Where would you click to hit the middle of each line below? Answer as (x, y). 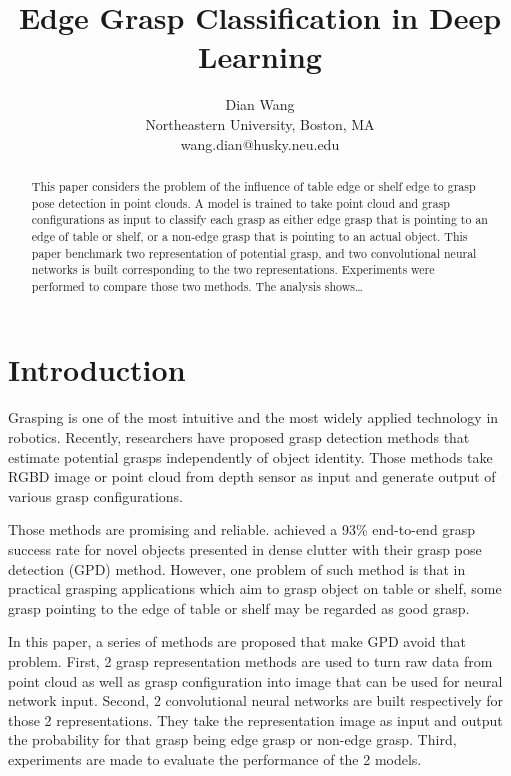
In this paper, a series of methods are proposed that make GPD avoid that (237, 641)
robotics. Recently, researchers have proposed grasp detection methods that (239, 437)
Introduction (97, 369)
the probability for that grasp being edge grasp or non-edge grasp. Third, (232, 739)
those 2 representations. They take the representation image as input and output (255, 719)
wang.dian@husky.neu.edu (260, 143)
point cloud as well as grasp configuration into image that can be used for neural (255, 680)
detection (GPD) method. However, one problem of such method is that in (237, 568)
